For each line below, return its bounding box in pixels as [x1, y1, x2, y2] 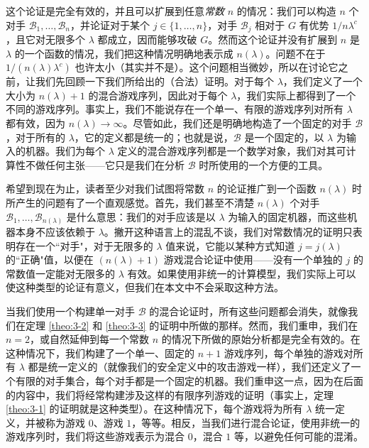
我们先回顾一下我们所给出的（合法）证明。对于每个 [35, 74, 274, 89]
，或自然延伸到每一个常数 [30, 332, 150, 346]
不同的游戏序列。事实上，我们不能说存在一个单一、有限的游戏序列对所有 [6, 102, 343, 116]
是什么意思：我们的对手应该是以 [66, 209, 216, 224]
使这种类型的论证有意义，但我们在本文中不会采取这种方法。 [6, 280, 284, 295]
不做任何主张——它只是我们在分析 [25, 157, 184, 172]
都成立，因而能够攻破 [97, 32, 197, 47]
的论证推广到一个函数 [216, 181, 316, 196]
